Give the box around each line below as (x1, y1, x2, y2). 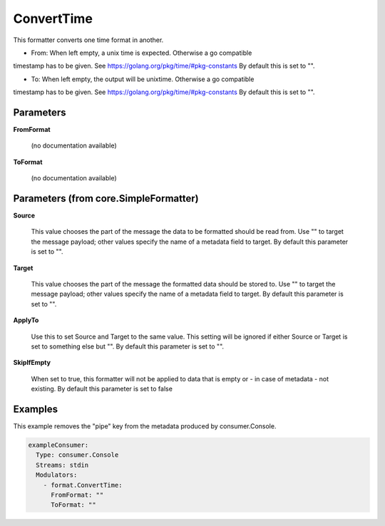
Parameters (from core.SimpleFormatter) (13, 192, 199, 205)
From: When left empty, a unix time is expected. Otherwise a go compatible (31, 48, 252, 57)
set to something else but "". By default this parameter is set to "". (31, 342, 225, 351)
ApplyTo (13, 316, 39, 324)
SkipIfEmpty (13, 359, 51, 367)
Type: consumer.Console (36, 451, 119, 459)
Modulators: (36, 471, 78, 479)
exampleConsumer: (28, 441, 89, 449)
